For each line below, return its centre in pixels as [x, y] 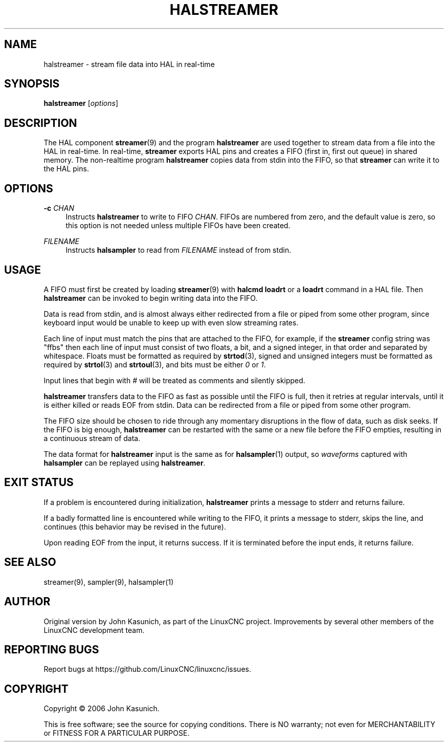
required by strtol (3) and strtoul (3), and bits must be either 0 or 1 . [155, 364]
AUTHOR [27, 602]
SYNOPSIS [32, 84]
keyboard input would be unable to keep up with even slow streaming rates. [171, 322]
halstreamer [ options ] [81, 103]
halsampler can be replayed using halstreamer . [125, 463]
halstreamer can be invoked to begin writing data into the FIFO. [151, 298]
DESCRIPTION [41, 123]
